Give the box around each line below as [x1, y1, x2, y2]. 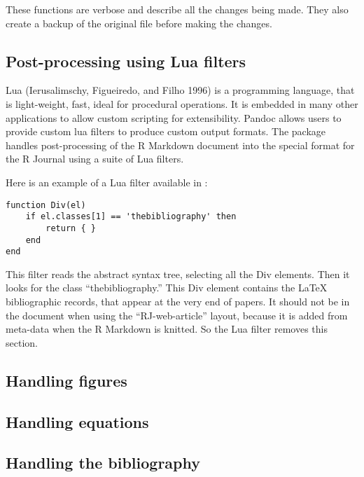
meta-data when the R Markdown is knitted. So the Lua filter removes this [6, 322, 328, 336]
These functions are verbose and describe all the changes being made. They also [6, 2, 349, 16]
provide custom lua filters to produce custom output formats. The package [6, 124, 326, 139]
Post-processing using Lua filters [6, 50, 246, 71]
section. [6, 335, 38, 350]
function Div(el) [6, 200, 86, 210]
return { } [45, 223, 96, 233]
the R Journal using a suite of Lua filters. [6, 151, 184, 166]
